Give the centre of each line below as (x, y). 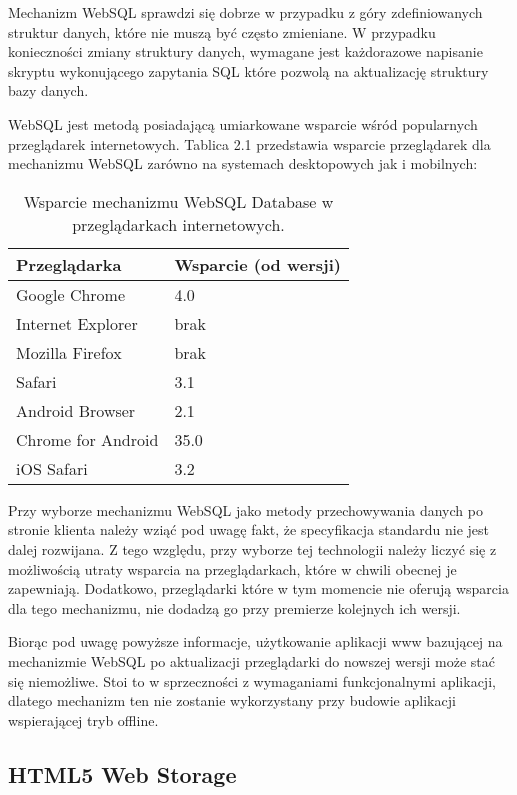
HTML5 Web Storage (122, 773)
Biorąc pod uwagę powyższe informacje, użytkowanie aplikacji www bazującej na (255, 641)
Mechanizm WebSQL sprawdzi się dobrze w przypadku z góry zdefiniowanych (245, 12)
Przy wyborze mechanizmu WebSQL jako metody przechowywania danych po (245, 509)
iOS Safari (52, 468)
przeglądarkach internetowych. (178, 224)
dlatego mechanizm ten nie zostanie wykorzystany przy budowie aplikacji (232, 700)
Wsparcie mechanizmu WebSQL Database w (178, 201)
